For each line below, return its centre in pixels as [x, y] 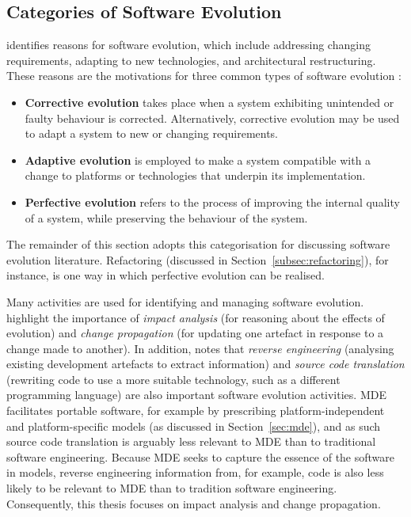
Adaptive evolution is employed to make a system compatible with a [198, 160]
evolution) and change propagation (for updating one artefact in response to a [195, 333]
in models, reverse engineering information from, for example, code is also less [195, 472]
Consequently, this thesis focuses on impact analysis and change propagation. [194, 503]
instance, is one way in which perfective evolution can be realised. [166, 275]
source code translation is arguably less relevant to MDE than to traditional [191, 441]
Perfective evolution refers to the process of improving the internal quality [212, 201]
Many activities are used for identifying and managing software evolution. [185, 301]
